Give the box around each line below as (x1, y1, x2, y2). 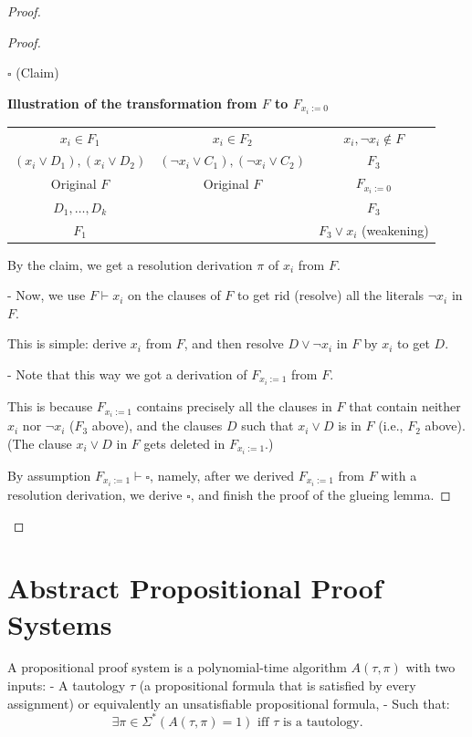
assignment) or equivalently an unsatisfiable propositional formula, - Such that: (7, 693, 450, 712)
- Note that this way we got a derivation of (7, 364, 247, 383)
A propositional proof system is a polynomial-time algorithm (7, 658, 347, 677)
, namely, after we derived (150, 465, 295, 484)
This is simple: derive (7, 334, 127, 353)
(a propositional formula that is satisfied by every (139, 676, 416, 695)
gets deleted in (143, 433, 226, 452)
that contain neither (349, 397, 461, 416)
